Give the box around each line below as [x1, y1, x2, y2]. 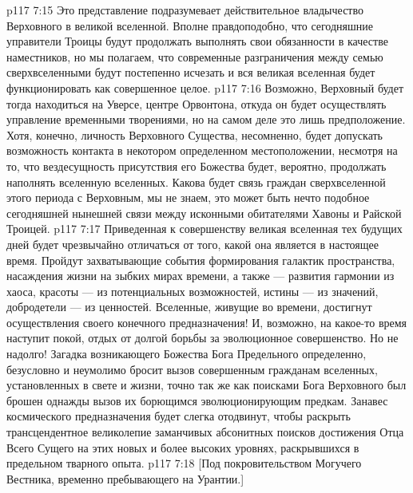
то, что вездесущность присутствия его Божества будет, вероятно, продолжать [6, 157, 387, 174]
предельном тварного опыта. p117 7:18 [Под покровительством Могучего [6, 455, 362, 471]
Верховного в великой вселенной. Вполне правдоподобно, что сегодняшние [6, 17, 374, 34]
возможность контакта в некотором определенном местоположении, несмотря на [6, 142, 398, 159]
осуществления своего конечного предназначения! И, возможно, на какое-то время [6, 314, 407, 330]
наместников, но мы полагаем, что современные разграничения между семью [6, 48, 383, 65]
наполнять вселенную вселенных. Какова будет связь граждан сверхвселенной [6, 173, 386, 190]
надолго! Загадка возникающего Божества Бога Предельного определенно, [6, 345, 367, 362]
